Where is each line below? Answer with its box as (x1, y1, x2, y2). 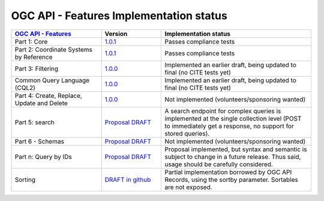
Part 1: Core (14, 37, 48, 46)
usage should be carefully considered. (164, 160, 273, 168)
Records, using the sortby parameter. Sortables (164, 175, 298, 184)
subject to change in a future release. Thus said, (164, 152, 301, 161)
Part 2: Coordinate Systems (14, 45, 93, 53)
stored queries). (164, 129, 210, 137)
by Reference (14, 53, 53, 61)
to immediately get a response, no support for (164, 122, 294, 130)
